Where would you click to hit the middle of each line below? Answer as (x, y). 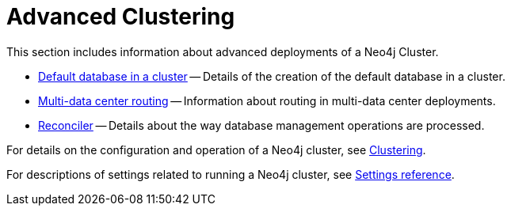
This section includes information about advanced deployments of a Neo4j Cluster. (223, 51)
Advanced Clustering (121, 17)
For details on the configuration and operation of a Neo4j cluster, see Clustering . (216, 150)
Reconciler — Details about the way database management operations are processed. (261, 125)
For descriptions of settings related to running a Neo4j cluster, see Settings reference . (231, 174)
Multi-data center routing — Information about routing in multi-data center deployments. (267, 100)
